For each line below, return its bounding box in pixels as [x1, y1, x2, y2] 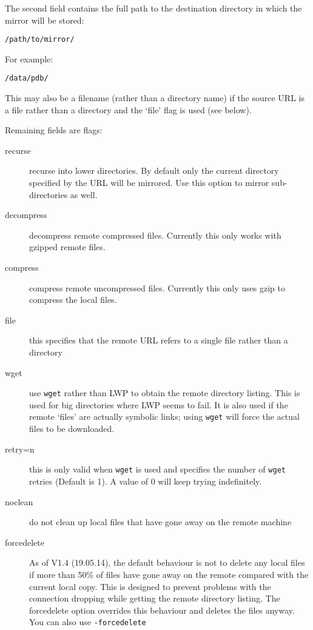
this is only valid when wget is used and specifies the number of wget [29, 463, 286, 476]
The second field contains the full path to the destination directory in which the [5, 2, 302, 14]
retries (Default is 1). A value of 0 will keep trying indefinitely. [29, 474, 262, 487]
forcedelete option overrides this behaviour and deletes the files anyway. [29, 603, 295, 616]
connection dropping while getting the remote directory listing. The [29, 592, 280, 605]
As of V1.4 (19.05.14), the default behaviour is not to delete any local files [29, 556, 305, 569]
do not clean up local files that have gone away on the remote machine [29, 516, 292, 528]
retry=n [5, 442, 35, 455]
